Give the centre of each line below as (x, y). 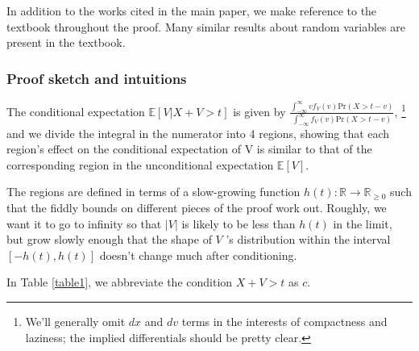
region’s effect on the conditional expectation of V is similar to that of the (189, 149)
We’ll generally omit (75, 321)
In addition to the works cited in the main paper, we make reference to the (192, 10)
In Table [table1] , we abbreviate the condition (120, 282)
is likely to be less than (239, 223)
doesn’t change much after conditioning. (198, 255)
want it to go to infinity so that (84, 223)
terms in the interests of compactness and (284, 321)
